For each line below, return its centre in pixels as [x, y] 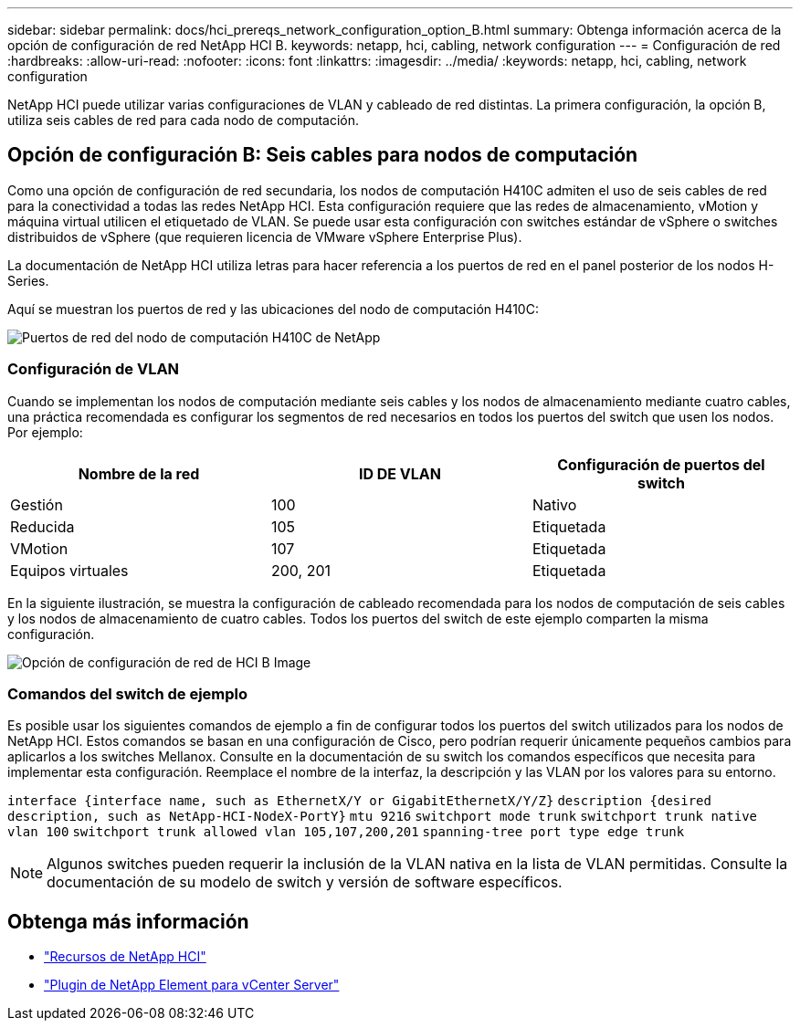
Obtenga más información [128, 921]
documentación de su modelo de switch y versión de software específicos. [305, 882]
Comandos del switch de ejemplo [128, 693]
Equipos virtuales [69, 570]
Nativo [554, 504]
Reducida [42, 526]
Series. [28, 280]
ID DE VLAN [400, 473]
